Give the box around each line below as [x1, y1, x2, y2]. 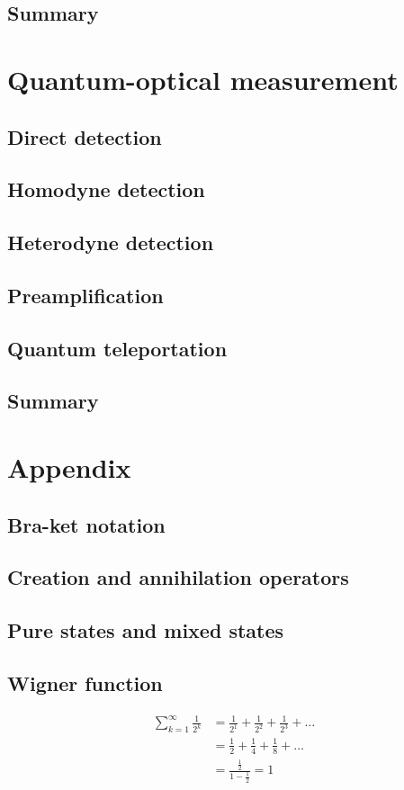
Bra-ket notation [7, 510, 166, 538]
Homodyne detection [7, 175, 205, 203]
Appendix [7, 449, 131, 486]
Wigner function [7, 669, 163, 696]
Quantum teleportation [7, 334, 228, 362]
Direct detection [7, 122, 162, 150]
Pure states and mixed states [7, 616, 284, 644]
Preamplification [7, 281, 164, 309]
